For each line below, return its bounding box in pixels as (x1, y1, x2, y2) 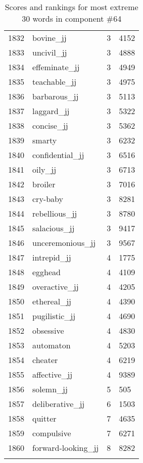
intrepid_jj (32, 251, 71, 263)
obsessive (32, 325, 64, 336)
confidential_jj (32, 149, 84, 161)
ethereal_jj (32, 295, 71, 307)
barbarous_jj (32, 90, 79, 102)
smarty (32, 134, 57, 146)
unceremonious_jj (32, 237, 96, 248)
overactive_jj (32, 281, 79, 292)
